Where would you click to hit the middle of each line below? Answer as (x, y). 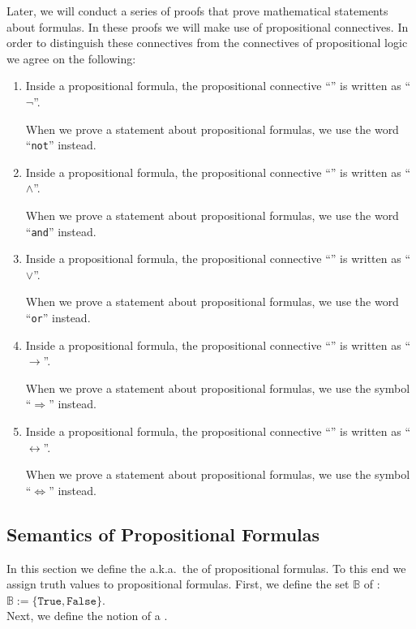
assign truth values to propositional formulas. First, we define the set (178, 584)
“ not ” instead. (61, 145)
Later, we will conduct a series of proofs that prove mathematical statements (197, 11)
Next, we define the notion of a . (87, 616)
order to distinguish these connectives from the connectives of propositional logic (207, 43)
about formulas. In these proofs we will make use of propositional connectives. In (208, 26)
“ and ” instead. (61, 231)
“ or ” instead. (58, 318)
